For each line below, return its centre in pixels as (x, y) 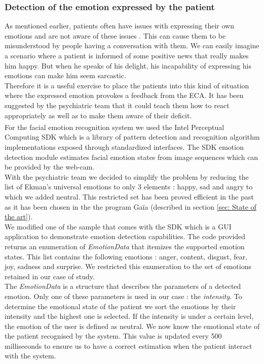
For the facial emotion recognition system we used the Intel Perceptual (115, 127)
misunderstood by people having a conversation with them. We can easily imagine (132, 45)
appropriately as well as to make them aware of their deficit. (98, 115)
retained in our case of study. (50, 276)
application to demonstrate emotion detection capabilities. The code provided (125, 236)
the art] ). (19, 217)
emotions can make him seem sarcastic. (65, 75)
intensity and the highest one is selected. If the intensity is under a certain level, (129, 316)
